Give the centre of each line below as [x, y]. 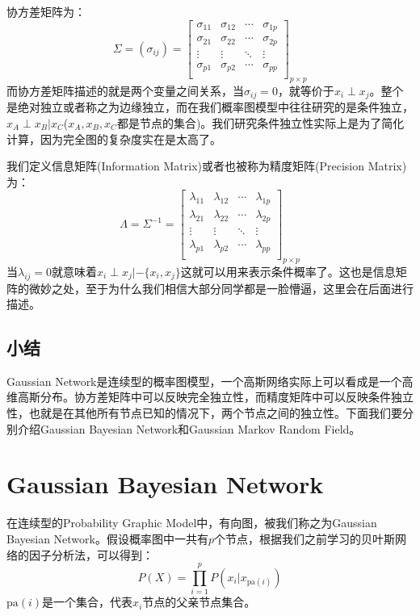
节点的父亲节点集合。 [199, 602]
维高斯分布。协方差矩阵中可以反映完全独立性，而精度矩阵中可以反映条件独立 [210, 397]
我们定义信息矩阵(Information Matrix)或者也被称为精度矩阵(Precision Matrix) [207, 166]
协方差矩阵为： [46, 11]
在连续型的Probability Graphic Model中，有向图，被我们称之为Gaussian [192, 523]
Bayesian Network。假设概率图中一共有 [107, 538]
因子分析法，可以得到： [91, 554]
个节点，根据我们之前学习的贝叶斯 [305, 538]
